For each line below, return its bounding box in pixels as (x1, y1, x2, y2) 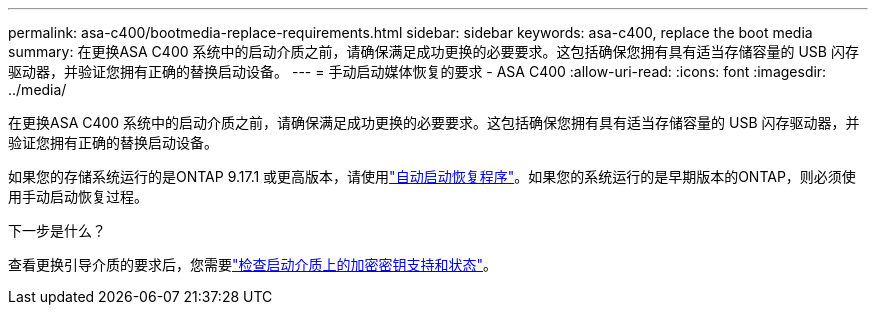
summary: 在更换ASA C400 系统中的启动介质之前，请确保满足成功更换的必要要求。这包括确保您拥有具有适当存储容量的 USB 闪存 (8, 43, 859, 60)
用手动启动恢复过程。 (8, 188, 148, 205)
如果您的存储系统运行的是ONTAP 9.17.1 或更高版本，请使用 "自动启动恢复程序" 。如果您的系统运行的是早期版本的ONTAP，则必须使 (8, 168, 856, 185)
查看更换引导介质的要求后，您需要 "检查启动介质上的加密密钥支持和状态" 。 (8, 256, 498, 273)
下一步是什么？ (8, 222, 106, 239)
